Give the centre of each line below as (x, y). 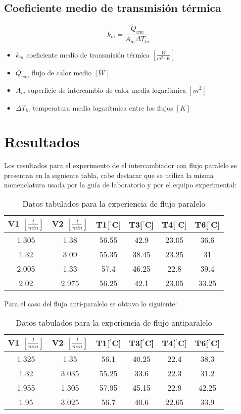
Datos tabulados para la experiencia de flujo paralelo (114, 204)
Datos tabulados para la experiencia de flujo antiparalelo (114, 322)
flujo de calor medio (61, 72)
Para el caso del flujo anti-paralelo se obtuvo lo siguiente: (91, 303)
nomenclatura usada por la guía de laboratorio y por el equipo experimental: (120, 185)
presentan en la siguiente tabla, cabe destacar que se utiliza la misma (109, 175)
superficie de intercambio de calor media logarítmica (107, 89)
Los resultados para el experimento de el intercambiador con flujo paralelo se (120, 165)
